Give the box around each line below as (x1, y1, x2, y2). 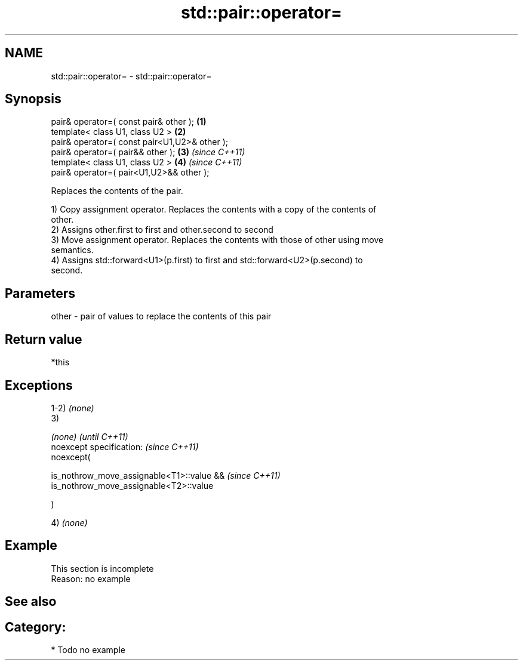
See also (5, 594, 57, 609)
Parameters (5, 285, 75, 301)
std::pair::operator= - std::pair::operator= (51, 70, 212, 81)
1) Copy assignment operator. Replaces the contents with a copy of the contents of (51, 204, 377, 215)
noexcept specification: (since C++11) (51, 441, 199, 452)
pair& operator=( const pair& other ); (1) (51, 116, 207, 127)
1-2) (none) (51, 402, 94, 413)
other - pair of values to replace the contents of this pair (51, 311, 272, 322)
